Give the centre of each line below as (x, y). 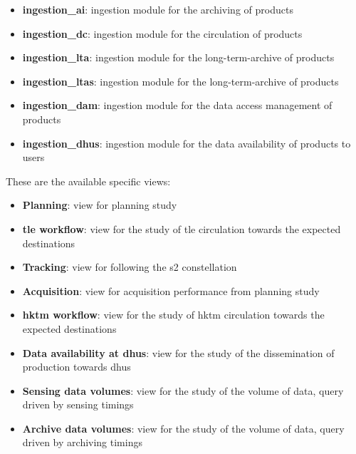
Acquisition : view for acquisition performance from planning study (171, 290)
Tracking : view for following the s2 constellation (130, 267)
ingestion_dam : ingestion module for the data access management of (177, 105)
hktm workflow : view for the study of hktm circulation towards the (173, 315)
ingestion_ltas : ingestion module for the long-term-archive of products (180, 81)
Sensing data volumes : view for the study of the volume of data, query (183, 390)
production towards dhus (77, 367)
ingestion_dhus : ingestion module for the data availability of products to (187, 143)
